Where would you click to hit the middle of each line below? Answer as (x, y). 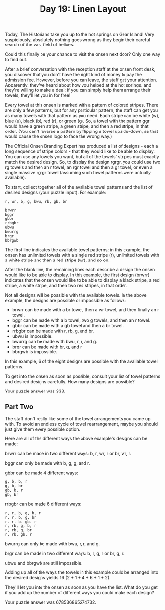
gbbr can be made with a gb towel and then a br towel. (68, 326)
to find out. (16, 60)
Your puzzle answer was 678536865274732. (51, 602)
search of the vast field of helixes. (40, 45)
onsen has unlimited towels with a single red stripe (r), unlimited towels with (82, 255)
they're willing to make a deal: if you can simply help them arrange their (78, 90)
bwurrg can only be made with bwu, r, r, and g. (53, 544)
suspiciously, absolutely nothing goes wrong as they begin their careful (78, 40)
